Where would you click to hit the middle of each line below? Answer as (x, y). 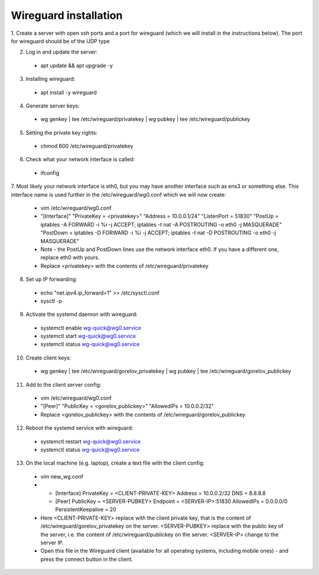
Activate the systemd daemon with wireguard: (82, 314)
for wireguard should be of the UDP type (60, 41)
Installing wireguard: (51, 79)
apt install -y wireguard (69, 92)
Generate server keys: (53, 106)
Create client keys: (48, 358)
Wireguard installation (67, 15)
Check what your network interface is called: (80, 159)
